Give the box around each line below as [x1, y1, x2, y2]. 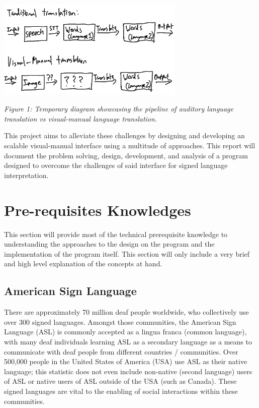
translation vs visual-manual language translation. [4, 113, 157, 124]
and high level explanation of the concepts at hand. [4, 258, 162, 269]
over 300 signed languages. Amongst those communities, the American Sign [4, 316, 236, 327]
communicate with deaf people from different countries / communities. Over [4, 346, 238, 357]
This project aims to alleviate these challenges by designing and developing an [4, 130, 245, 141]
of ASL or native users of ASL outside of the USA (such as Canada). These [4, 376, 237, 386]
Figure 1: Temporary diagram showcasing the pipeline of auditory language [4, 103, 233, 114]
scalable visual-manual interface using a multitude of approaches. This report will [4, 140, 255, 151]
